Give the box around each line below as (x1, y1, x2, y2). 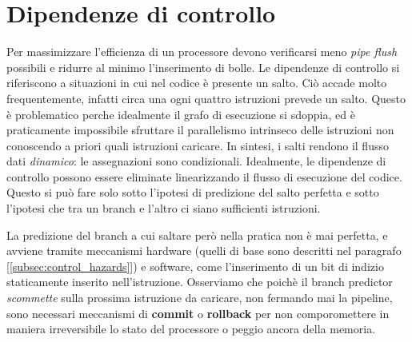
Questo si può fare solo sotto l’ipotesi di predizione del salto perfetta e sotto (6, 184, 379, 201)
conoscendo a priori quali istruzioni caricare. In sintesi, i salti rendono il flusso (6, 137, 389, 153)
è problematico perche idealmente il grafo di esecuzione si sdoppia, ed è (6, 105, 355, 122)
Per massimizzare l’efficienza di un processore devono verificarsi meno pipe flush (6, 43, 398, 60)
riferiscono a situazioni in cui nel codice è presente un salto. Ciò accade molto (6, 74, 387, 91)
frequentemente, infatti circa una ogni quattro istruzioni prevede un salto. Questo (6, 89, 406, 106)
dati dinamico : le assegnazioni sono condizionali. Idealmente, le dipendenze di (6, 153, 386, 169)
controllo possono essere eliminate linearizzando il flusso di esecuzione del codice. (6, 168, 402, 185)
